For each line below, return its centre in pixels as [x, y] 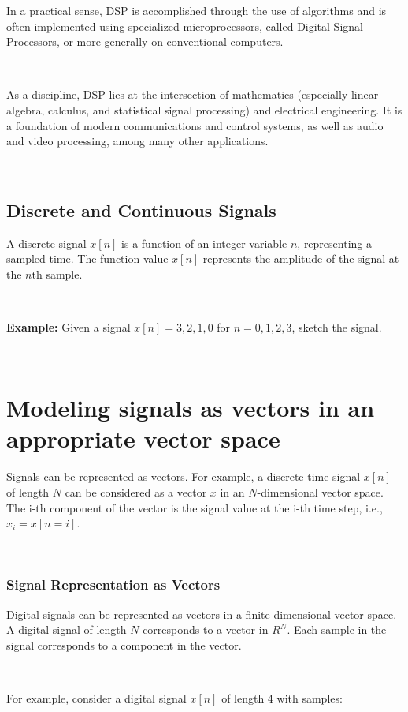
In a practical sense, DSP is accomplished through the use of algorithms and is [197, 10]
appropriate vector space [143, 438]
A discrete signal [46, 243]
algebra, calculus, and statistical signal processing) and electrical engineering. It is [204, 109]
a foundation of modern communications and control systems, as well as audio [195, 125]
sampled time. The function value [87, 259]
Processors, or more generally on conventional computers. [145, 41]
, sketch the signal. [337, 326]
